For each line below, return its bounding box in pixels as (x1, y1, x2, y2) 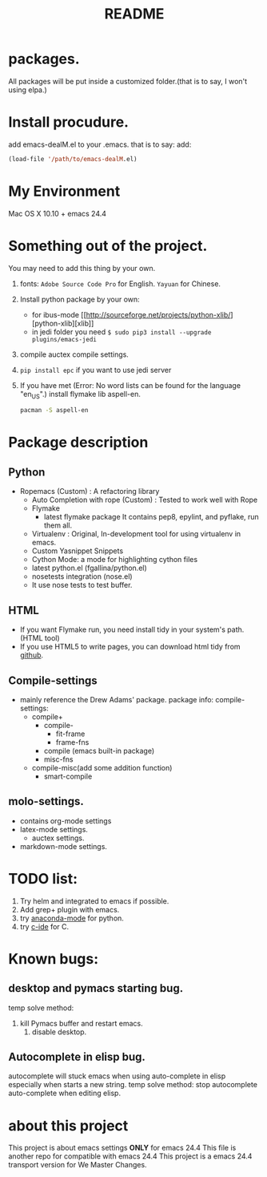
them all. (43, 520, 73, 530)
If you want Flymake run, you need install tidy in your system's (19, 625, 226, 634)
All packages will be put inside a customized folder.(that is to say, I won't (8, 76, 248, 86)
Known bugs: (8, 949, 99, 968)
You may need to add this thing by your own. (8, 263, 156, 273)
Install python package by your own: (19, 294, 140, 304)
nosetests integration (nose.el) (31, 572, 133, 581)
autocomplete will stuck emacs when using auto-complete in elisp (8, 1071, 226, 1081)
